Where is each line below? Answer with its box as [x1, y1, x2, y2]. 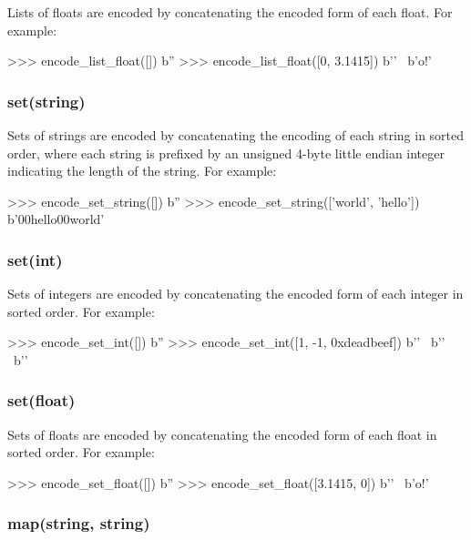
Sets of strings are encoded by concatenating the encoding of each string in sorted [7, 126, 465, 144]
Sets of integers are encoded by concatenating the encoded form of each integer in [7, 284, 464, 303]
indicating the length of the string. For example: [7, 161, 277, 180]
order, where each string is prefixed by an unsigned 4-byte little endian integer [7, 143, 445, 162]
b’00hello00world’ [7, 209, 105, 229]
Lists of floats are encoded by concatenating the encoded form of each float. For [7, 3, 453, 21]
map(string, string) [7, 512, 150, 535]
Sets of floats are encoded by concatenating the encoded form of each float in [7, 424, 437, 443]
